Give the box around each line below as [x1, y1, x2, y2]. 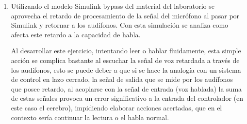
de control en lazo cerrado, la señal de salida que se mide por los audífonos [11, 74, 233, 84]
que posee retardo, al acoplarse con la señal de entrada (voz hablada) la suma [11, 83, 242, 93]
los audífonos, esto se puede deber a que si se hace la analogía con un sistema [11, 64, 241, 75]
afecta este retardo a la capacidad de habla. [11, 29, 141, 39]
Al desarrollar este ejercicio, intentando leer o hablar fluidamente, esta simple [11, 46, 241, 56]
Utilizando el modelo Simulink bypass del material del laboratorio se [11, 1, 214, 11]
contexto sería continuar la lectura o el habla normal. [11, 112, 169, 122]
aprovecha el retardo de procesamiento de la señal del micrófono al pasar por [11, 10, 240, 20]
